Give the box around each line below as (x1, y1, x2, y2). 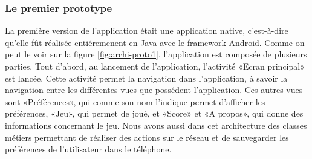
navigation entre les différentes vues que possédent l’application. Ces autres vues (5, 83, 303, 96)
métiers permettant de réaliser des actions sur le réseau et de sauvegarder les (5, 131, 289, 143)
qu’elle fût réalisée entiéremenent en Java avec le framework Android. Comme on (5, 36, 305, 48)
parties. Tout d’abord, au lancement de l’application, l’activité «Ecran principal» (5, 60, 305, 72)
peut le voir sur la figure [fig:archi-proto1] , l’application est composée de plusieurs (5, 48, 307, 60)
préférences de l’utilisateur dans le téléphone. (5, 143, 172, 155)
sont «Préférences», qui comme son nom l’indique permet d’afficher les (5, 95, 265, 108)
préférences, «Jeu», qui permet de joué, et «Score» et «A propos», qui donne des (5, 107, 304, 120)
